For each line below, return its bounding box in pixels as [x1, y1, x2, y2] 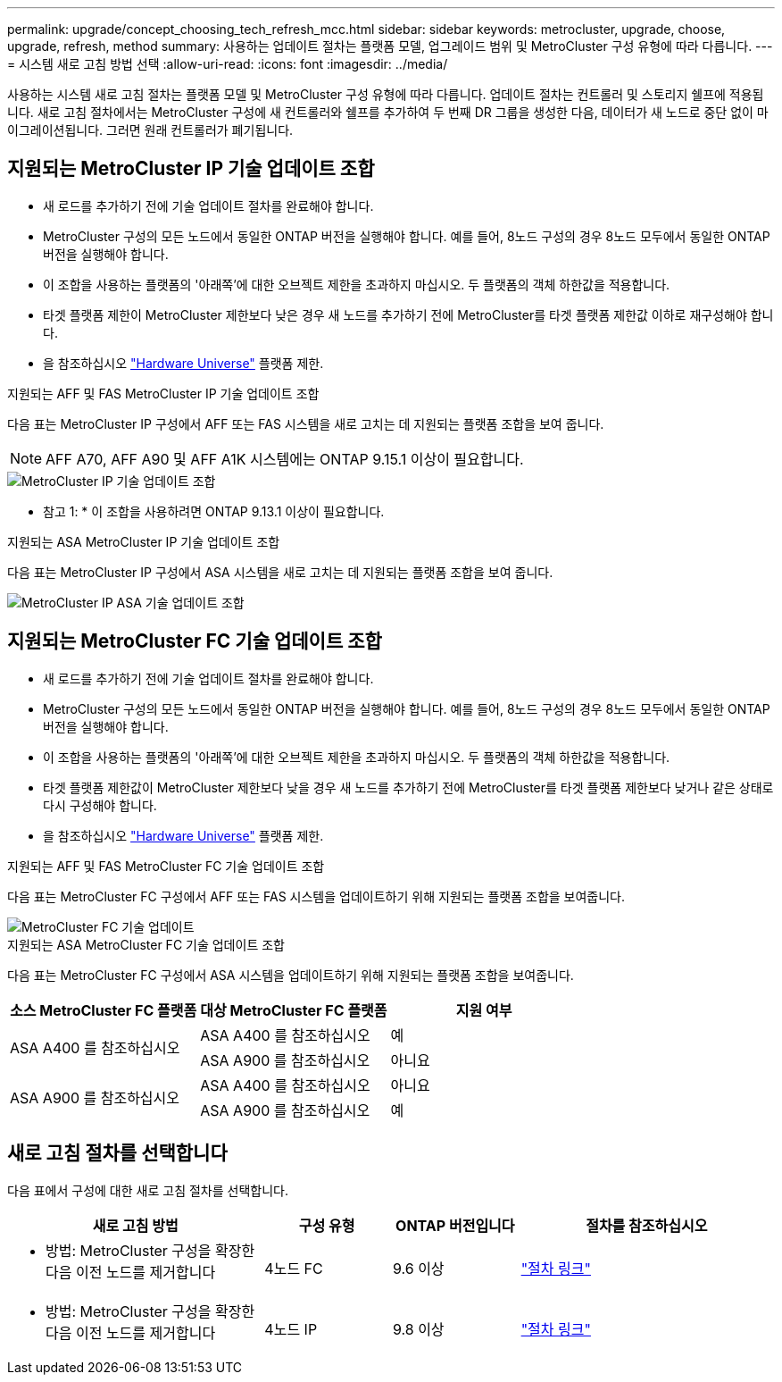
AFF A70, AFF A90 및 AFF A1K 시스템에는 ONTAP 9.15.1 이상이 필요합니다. [46, 449, 524, 468]
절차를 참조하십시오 [586, 1216, 708, 1235]
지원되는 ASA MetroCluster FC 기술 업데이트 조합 [7, 936, 285, 952]
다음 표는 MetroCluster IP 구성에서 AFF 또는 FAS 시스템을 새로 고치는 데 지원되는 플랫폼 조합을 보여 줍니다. [7, 415, 604, 431]
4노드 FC [264, 1259, 323, 1277]
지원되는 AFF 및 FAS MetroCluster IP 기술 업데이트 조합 [7, 385, 320, 401]
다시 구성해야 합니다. [43, 797, 157, 813]
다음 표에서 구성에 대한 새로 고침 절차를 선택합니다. [7, 1182, 288, 1198]
